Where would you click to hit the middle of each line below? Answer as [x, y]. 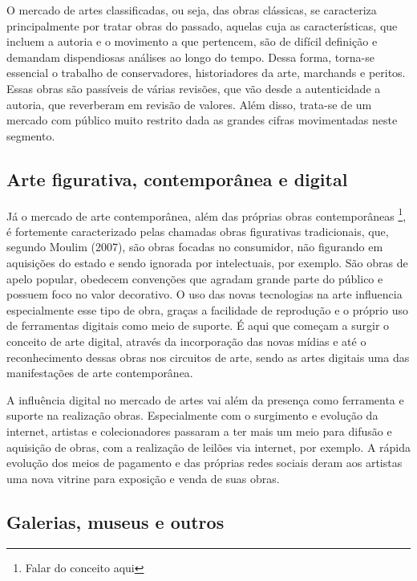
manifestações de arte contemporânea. [100, 373]
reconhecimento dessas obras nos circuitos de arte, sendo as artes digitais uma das [208, 357]
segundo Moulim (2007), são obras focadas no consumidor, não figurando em [195, 247]
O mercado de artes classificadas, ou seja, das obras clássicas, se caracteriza [192, 10]
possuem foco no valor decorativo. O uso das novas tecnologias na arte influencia [204, 294]
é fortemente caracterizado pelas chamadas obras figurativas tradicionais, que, [198, 231]
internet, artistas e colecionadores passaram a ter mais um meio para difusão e [199, 431]
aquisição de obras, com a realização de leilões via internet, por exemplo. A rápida [209, 447]
